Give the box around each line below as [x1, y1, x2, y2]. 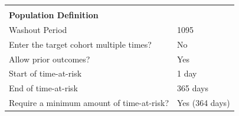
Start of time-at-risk [9, 67, 82, 79]
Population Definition [9, 9, 99, 21]
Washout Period [9, 23, 67, 35]
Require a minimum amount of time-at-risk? [9, 97, 169, 109]
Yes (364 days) [177, 97, 230, 109]
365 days [177, 82, 208, 94]
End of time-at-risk [9, 82, 78, 94]
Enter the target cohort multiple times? [9, 38, 152, 50]
